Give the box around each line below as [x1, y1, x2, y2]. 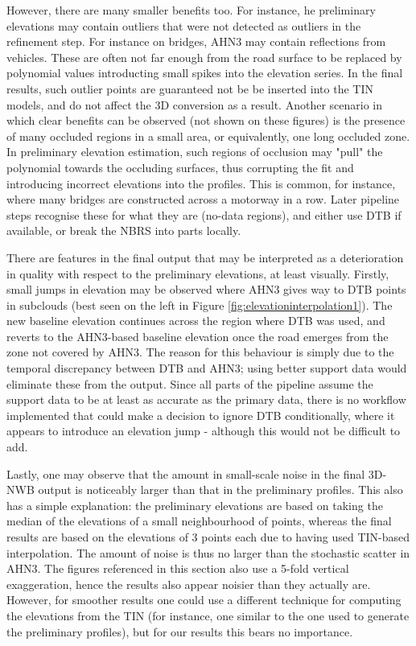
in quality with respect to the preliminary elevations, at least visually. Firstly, [6, 265, 389, 282]
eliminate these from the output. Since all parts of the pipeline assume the [6, 375, 373, 392]
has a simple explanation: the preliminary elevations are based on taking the [6, 496, 383, 513]
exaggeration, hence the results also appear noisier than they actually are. [6, 575, 371, 592]
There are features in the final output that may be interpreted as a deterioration [6, 249, 404, 265]
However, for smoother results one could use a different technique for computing [6, 591, 402, 608]
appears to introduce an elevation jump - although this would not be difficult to [6, 422, 401, 439]
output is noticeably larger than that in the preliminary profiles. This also [38, 481, 403, 498]
